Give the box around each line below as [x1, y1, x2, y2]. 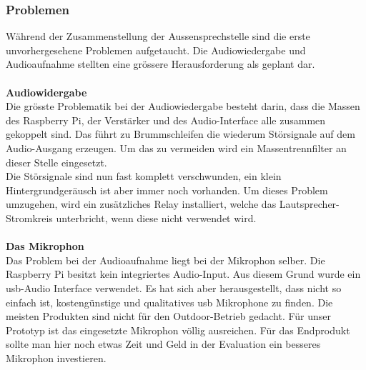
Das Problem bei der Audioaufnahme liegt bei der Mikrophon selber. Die [6, 252, 325, 267]
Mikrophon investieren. [6, 350, 107, 365]
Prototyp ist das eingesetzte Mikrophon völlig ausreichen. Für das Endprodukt [6, 322, 350, 337]
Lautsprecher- [279, 196, 340, 211]
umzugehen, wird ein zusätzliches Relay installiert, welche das [6, 196, 277, 211]
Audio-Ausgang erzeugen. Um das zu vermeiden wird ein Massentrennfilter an [6, 140, 347, 155]
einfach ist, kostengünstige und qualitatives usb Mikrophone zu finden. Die [6, 294, 333, 309]
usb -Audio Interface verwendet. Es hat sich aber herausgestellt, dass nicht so [6, 280, 342, 295]
